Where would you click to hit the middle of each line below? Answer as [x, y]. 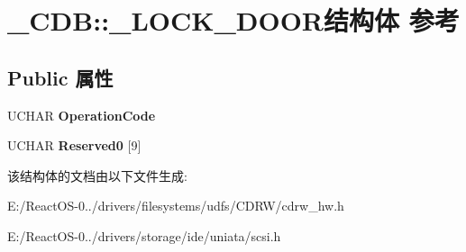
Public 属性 [60, 77]
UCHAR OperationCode [82, 115]
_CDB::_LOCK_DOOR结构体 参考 [233, 20]
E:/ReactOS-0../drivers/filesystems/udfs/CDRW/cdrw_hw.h [176, 206]
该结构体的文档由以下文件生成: [97, 175]
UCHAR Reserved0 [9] [74, 145]
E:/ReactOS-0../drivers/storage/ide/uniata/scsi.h [144, 235]
